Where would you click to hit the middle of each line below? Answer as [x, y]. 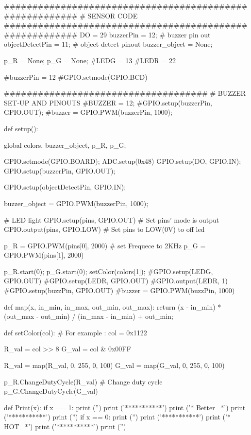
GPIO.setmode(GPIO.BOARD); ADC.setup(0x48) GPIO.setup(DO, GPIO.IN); [123, 161]
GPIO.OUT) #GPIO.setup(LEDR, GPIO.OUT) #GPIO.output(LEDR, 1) [116, 281]
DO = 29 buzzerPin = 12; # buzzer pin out [145, 34]
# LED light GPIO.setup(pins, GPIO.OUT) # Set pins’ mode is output [112, 219]
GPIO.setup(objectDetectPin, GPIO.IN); [65, 187]
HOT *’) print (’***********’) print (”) [65, 426]
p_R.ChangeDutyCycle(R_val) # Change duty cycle [83, 381]
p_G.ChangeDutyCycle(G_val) [51, 391]
